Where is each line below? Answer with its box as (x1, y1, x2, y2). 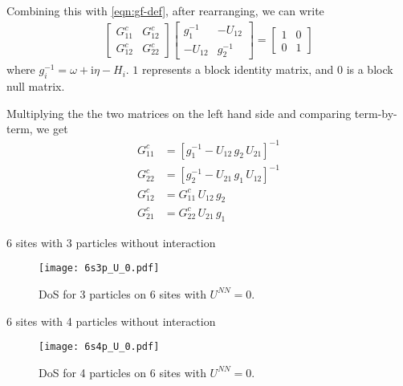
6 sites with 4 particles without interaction (6, 312, 216, 329)
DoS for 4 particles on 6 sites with (39, 364, 206, 380)
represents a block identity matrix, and (142, 61, 334, 78)
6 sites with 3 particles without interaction (6, 234, 216, 250)
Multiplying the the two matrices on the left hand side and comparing (6, 104, 352, 121)
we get (36, 120, 68, 137)
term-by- (354, 104, 397, 121)
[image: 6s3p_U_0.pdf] (39, 262, 160, 274)
